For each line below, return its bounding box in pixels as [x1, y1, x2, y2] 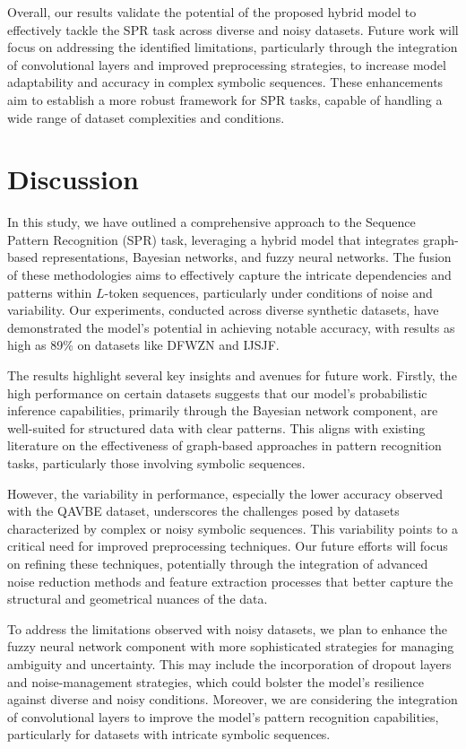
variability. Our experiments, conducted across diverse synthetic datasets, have [7, 300, 439, 319]
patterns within [7, 283, 92, 301]
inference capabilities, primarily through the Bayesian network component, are [7, 401, 438, 420]
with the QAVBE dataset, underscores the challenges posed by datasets [7, 501, 400, 520]
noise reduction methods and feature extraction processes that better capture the [7, 571, 453, 590]
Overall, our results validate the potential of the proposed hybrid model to [7, 3, 417, 21]
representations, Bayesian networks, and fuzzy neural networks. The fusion [41, 248, 452, 266]
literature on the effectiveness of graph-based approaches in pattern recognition [7, 436, 442, 455]
